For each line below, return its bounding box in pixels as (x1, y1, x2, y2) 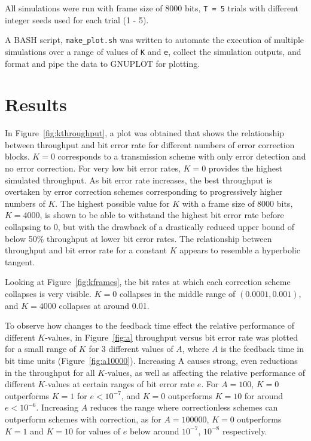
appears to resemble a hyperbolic (179, 244, 300, 256)
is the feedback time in (221, 342, 304, 355)
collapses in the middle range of (119, 287, 236, 299)
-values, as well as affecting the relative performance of (105, 366, 305, 378)
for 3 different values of (89, 342, 173, 355)
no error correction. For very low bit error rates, (5, 162, 181, 174)
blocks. (5, 150, 30, 163)
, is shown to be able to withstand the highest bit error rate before (39, 209, 284, 221)
